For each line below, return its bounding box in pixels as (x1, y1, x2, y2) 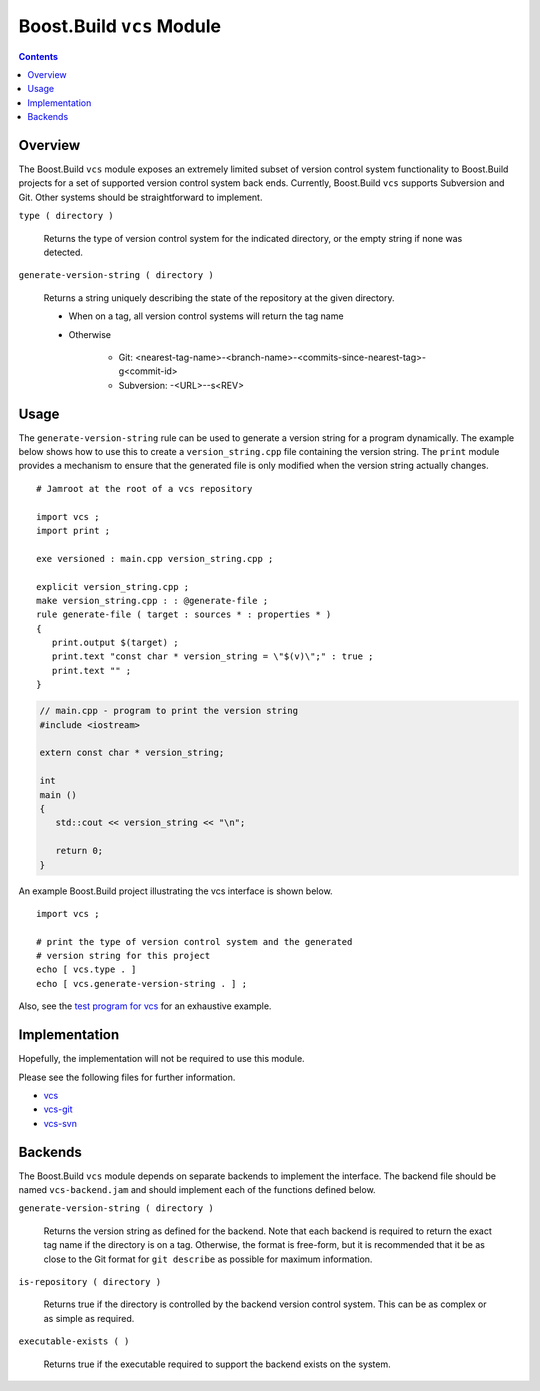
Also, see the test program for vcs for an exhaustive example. (18, 1000, 272, 1012)
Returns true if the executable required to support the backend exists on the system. (43, 1358, 391, 1370)
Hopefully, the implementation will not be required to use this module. (18, 1053, 305, 1065)
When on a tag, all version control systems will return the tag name (68, 310, 344, 322)
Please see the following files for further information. (18, 1071, 236, 1083)
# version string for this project (36, 950, 211, 962)
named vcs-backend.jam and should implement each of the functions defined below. (18, 1184, 376, 1196)
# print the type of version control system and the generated (36, 936, 353, 947)
